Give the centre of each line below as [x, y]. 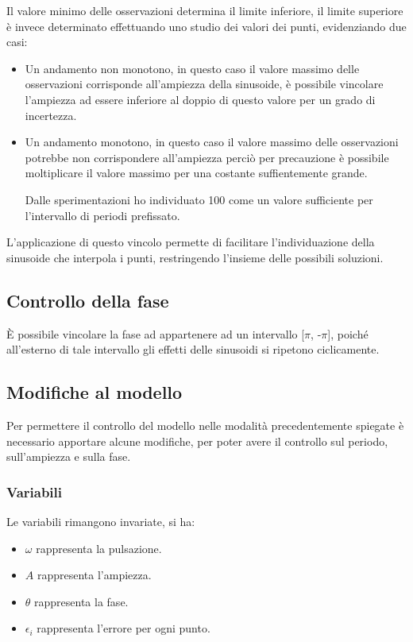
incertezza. [51, 115]
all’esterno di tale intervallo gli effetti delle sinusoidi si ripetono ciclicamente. [193, 349]
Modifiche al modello [95, 392]
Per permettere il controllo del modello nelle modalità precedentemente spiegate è [205, 425]
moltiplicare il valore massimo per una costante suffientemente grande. [196, 173]
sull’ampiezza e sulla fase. [69, 456]
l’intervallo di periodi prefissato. [102, 215]
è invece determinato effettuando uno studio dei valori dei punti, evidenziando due [206, 26]
